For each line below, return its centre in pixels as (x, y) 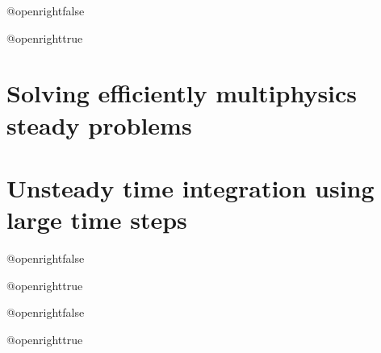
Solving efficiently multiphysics (182, 93)
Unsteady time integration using (190, 187)
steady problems (99, 125)
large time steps (97, 220)
